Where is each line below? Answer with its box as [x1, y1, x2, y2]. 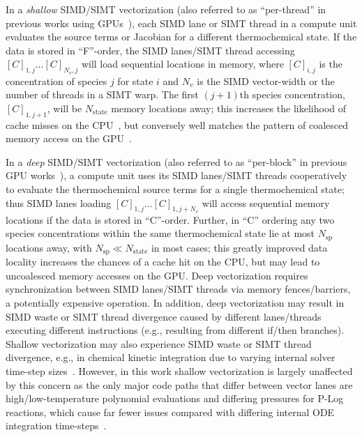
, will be [47, 100, 82, 115]
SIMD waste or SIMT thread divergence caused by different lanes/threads [6, 309, 322, 323]
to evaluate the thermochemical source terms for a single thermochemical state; [6, 181, 345, 196]
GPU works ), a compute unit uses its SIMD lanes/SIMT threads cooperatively [6, 168, 347, 183]
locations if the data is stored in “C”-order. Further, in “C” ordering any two [6, 212, 335, 227]
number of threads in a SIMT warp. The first [6, 87, 199, 102]
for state [117, 73, 153, 88]
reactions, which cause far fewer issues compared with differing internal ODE [6, 404, 335, 419]
